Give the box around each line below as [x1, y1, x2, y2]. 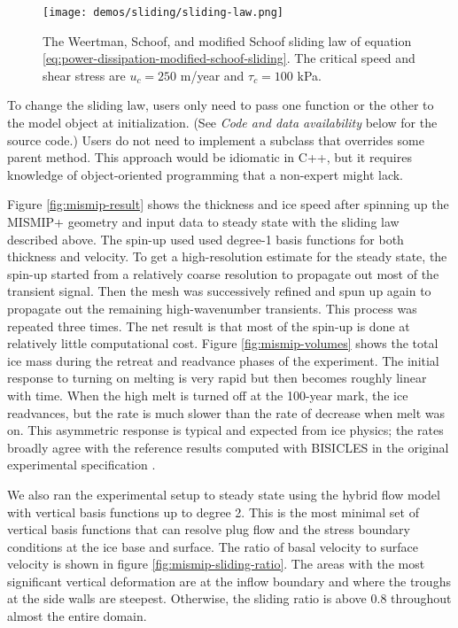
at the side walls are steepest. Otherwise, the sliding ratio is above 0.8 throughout [7, 589, 452, 608]
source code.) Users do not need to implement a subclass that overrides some [7, 130, 424, 149]
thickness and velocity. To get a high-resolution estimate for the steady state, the [7, 247, 447, 266]
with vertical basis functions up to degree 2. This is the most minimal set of [7, 502, 419, 521]
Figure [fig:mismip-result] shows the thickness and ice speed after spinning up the [7, 195, 449, 213]
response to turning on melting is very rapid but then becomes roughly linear [7, 368, 427, 387]
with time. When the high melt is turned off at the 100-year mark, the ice [7, 385, 408, 404]
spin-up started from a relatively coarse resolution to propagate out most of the [7, 264, 439, 283]
